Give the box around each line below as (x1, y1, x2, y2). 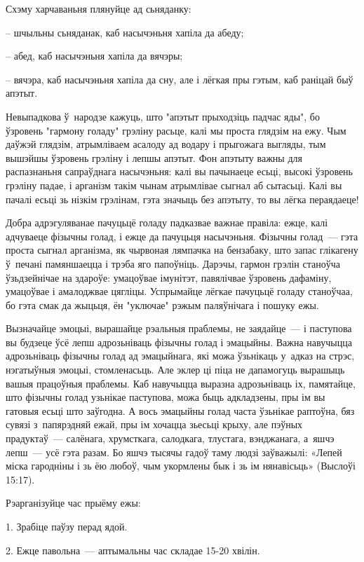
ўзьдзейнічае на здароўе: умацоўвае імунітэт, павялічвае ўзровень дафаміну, (6, 270, 332, 285)
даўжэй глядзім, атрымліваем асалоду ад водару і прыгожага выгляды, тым (6, 137, 326, 151)
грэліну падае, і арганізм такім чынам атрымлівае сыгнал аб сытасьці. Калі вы (6, 177, 342, 192)
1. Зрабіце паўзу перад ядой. (6, 519, 128, 533)
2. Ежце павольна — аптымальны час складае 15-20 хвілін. (6, 542, 260, 557)
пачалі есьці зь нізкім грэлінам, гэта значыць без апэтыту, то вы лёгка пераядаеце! (6, 191, 359, 206)
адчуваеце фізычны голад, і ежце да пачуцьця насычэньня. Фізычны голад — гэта (6, 228, 358, 243)
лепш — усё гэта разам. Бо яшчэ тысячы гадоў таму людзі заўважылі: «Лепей (6, 444, 342, 459)
